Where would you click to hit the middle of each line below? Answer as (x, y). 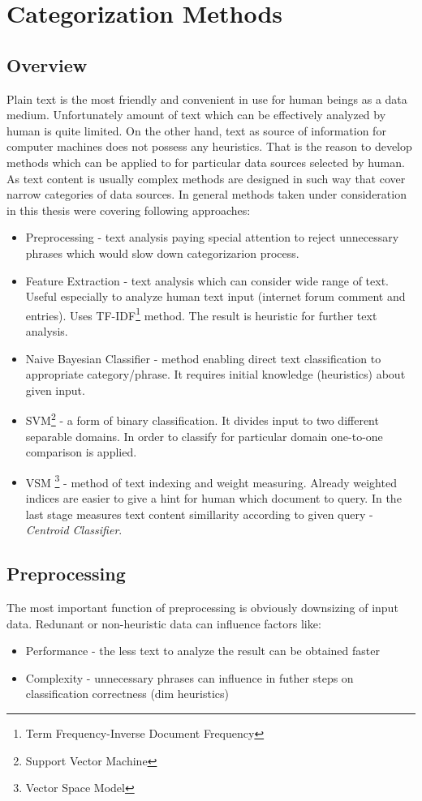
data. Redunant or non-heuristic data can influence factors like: (164, 623)
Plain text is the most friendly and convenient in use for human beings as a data (207, 99)
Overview (47, 64)
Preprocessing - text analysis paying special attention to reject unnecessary (212, 237)
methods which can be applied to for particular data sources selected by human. (206, 162)
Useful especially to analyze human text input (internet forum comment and (215, 296)
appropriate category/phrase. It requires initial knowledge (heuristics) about (215, 374)
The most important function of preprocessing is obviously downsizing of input (202, 607)
